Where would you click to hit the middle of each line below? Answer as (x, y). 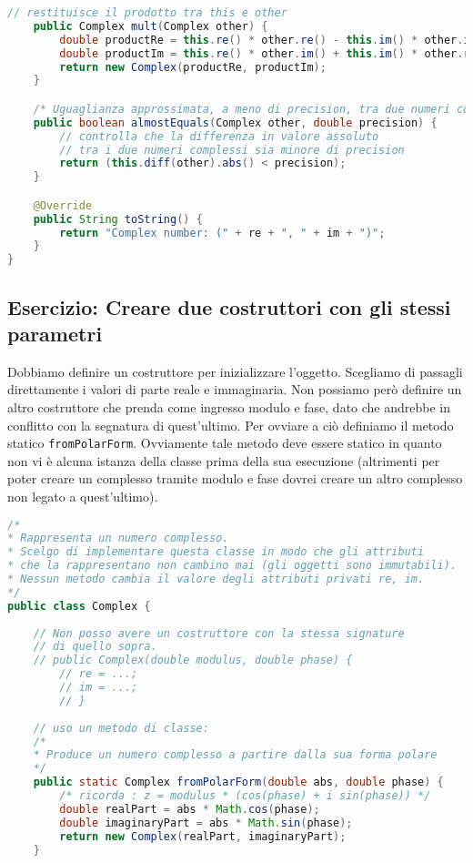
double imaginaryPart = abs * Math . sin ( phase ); (206, 822)
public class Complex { (79, 606)
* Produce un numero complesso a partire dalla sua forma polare (235, 755)
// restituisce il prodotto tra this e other (147, 13)
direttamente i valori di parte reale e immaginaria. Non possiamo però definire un (235, 389)
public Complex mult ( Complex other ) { (151, 26)
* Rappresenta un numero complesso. (118, 538)
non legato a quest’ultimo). (83, 496)
